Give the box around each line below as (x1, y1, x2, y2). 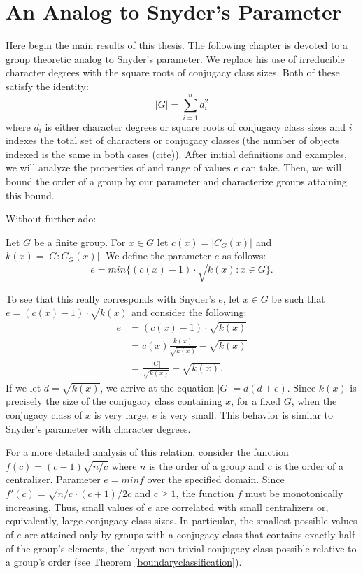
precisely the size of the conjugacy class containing (6, 394, 222, 408)
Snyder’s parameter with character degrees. (6, 421, 191, 436)
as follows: (222, 248, 266, 263)
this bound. (6, 187, 55, 202)
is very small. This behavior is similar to (159, 407, 333, 422)
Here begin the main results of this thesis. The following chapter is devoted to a (6, 38, 348, 52)
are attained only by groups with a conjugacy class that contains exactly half (24, 527, 355, 541)
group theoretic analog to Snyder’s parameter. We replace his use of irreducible (6, 51, 345, 66)
